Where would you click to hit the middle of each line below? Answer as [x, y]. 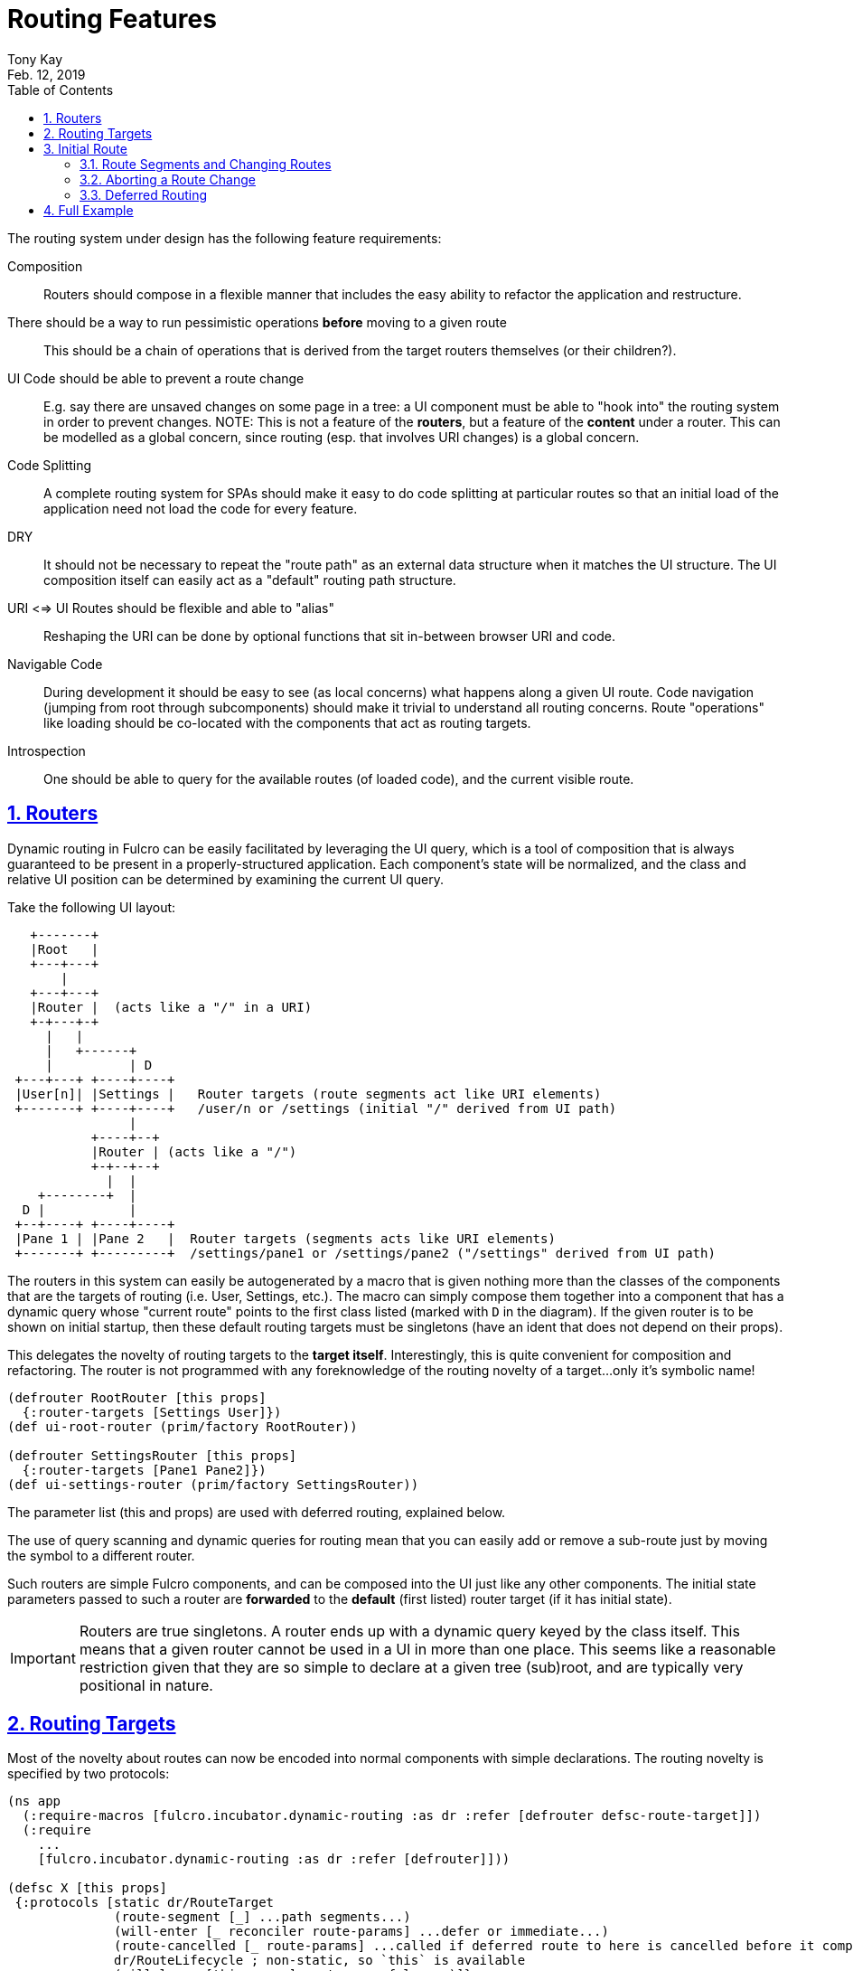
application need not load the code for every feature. [201, 508]
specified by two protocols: [89, 1774]
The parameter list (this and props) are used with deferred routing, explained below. [257, 1512]
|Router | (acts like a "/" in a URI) [171, 1007]
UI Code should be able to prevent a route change [156, 378]
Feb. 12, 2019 [47, 74]
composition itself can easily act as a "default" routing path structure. [250, 580]
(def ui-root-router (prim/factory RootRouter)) [183, 1426]
